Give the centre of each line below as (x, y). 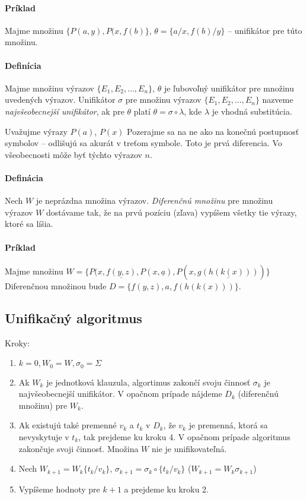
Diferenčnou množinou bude (56, 285)
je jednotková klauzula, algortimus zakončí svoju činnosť (148, 382)
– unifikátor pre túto (265, 30)
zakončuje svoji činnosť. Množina (79, 448)
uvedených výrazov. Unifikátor (60, 100)
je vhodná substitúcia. (252, 111)
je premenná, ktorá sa (228, 425)
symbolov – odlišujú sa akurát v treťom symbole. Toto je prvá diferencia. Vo (143, 143)
